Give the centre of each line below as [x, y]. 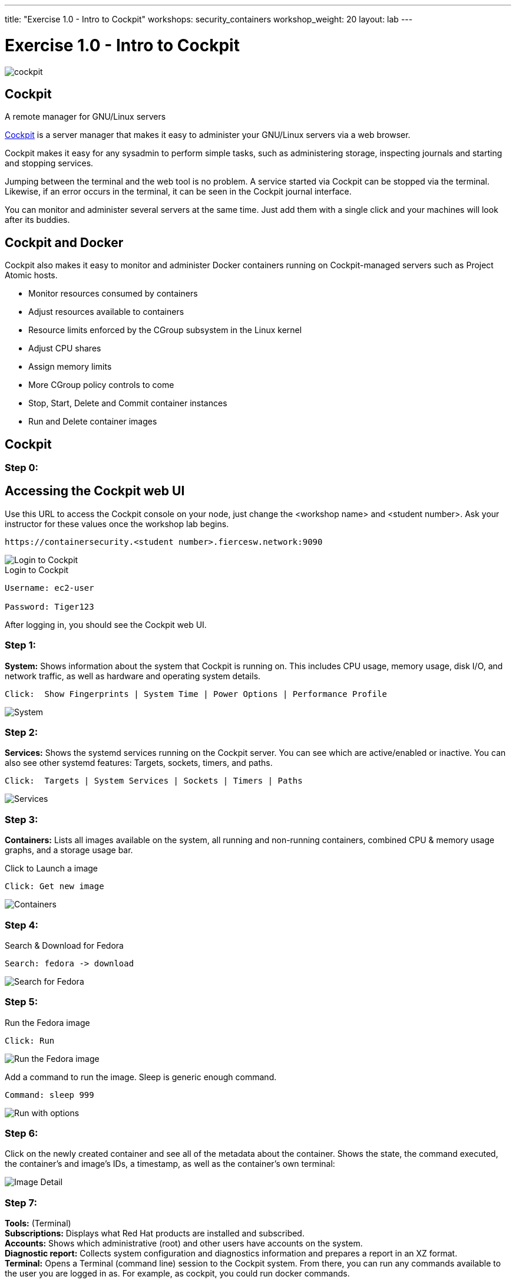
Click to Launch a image [52, 869]
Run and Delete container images [93, 422]
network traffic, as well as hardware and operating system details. [133, 676]
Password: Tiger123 [49, 606]
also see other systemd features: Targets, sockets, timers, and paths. [139, 763]
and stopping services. [49, 163]
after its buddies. [37, 220]
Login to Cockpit [37, 570]
